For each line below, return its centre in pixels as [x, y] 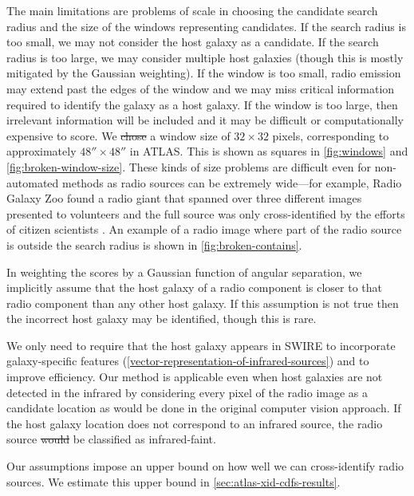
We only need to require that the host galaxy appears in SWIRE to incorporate [201, 345]
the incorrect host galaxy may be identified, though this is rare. [162, 319]
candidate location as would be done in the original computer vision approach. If [204, 408]
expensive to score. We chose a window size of [118, 135]
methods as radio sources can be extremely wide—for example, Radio [232, 182]
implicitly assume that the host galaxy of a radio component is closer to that [195, 287]
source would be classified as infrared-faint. [111, 439]
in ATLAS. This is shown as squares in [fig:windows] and [269, 151]
